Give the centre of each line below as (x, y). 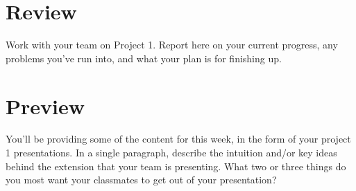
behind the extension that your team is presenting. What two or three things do (176, 166)
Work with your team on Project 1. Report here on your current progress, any (172, 45)
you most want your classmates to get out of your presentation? (141, 180)
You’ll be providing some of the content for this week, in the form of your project (178, 139)
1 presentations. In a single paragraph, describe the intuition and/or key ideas (171, 153)
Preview (45, 106)
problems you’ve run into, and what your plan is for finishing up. (144, 58)
